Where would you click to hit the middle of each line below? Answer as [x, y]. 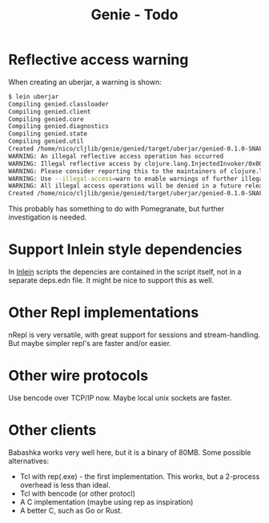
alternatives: [29, 461]
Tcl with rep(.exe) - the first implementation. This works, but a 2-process [140, 476]
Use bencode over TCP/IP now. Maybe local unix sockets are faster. [120, 398]
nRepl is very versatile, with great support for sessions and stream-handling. [134, 335]
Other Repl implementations [104, 313]
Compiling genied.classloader [59, 104]
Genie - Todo [134, 15]
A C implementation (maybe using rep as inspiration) [106, 501]
